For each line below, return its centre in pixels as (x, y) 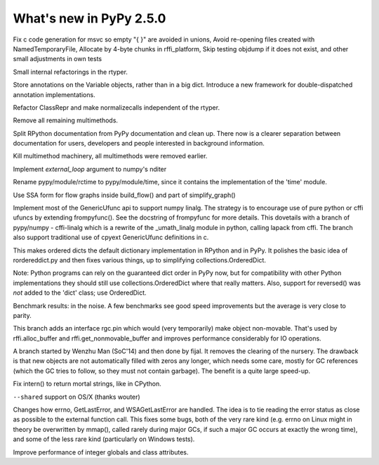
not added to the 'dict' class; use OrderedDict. (80, 293)
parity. (22, 315)
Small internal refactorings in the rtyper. (70, 72)
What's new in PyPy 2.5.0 (89, 18)
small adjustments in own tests (58, 59)
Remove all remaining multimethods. (66, 120)
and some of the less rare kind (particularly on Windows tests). (104, 439)
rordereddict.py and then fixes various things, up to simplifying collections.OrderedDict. (140, 260)
